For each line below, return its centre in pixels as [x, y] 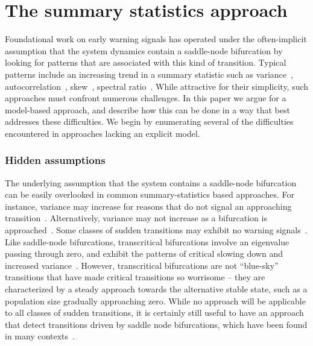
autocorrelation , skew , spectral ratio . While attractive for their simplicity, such [157, 86]
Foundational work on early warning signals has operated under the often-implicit [156, 39]
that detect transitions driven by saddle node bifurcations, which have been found [156, 324]
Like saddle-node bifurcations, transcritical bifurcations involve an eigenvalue [147, 241]
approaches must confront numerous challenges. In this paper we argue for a [146, 98]
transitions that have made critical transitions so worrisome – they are [135, 277]
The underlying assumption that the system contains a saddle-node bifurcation [151, 182]
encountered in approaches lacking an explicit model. [103, 133]
